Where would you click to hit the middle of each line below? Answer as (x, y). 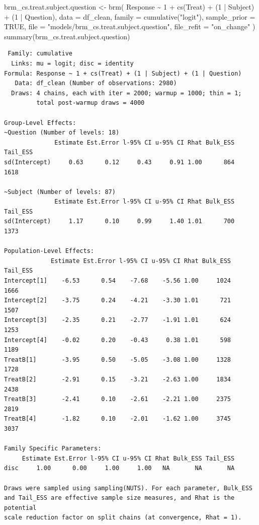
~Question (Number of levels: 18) (62, 133)
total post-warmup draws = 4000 (91, 103)
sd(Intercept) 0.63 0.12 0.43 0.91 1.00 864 (119, 162)
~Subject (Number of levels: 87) (60, 192)
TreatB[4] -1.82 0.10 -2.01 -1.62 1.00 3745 (118, 419)
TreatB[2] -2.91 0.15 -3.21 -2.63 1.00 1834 (118, 379)
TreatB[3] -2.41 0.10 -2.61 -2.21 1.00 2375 (118, 399)
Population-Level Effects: (49, 251)
